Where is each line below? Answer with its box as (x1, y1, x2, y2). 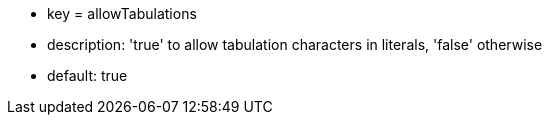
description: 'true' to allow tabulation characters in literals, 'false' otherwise (47, 36, 543, 53)
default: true (47, 67, 128, 84)
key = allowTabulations (47, 5, 197, 22)
